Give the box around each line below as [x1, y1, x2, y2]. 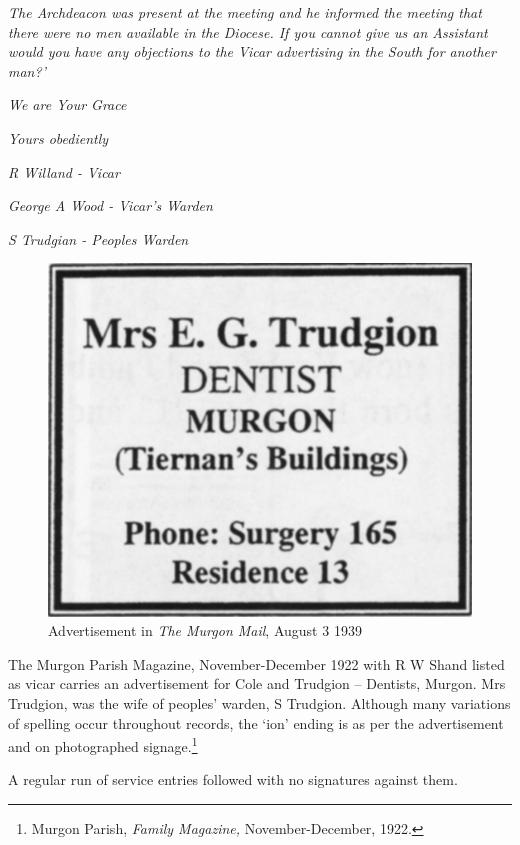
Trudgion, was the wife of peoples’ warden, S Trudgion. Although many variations [8, 692, 511, 713]
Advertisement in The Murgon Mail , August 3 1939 [48, 620, 362, 641]
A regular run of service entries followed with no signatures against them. [8, 769, 458, 790]
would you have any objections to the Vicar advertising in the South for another [8, 41, 496, 62]
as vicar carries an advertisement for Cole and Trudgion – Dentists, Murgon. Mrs [8, 673, 506, 694]
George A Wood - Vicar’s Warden [8, 195, 213, 216]
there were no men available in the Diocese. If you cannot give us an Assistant [8, 21, 488, 42]
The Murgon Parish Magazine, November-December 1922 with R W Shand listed [8, 653, 505, 674]
